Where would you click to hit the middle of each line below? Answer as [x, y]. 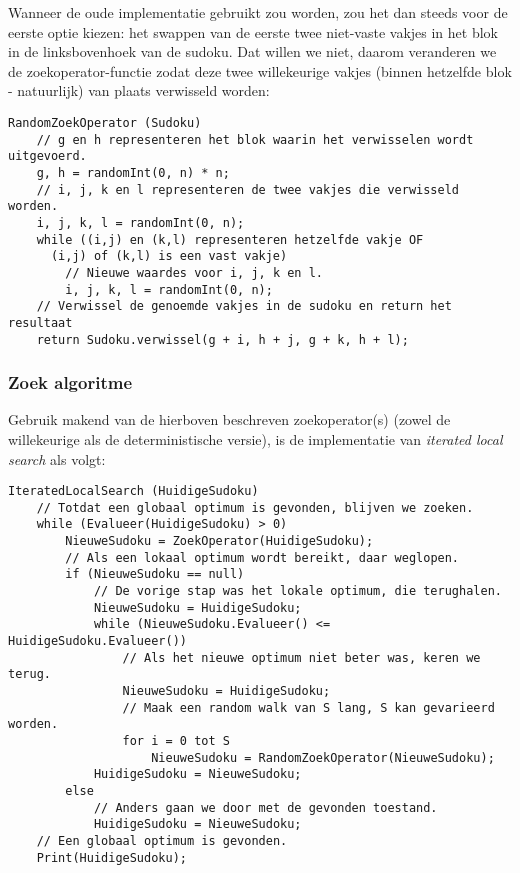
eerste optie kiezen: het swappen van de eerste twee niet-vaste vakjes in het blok [253, 31]
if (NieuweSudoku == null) [155, 574]
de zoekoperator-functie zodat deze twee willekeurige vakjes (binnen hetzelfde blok [260, 70]
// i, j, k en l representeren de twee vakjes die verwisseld [248, 189]
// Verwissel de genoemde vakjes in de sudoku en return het [244, 306]
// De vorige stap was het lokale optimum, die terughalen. [297, 591]
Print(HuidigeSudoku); [111, 857]
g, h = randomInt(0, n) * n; [133, 172]
